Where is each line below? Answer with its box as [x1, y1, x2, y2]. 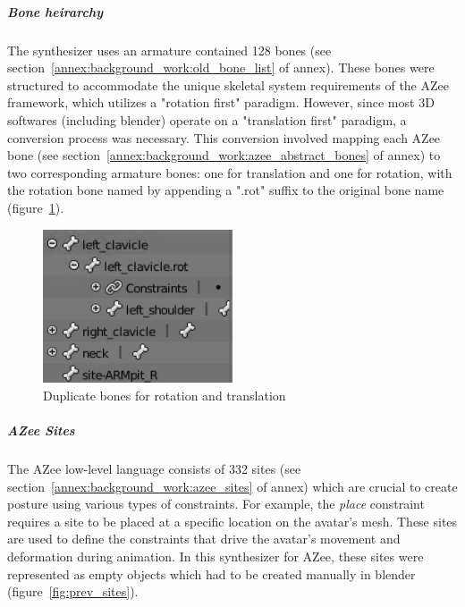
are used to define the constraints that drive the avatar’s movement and [7, 529, 401, 548]
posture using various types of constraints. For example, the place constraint [7, 494, 425, 513]
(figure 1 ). [7, 198, 64, 216]
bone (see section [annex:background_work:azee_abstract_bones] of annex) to [7, 146, 441, 164]
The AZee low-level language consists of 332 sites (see [7, 459, 301, 478]
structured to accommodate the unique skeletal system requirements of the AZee [7, 75, 449, 94]
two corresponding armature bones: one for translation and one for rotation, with [7, 163, 452, 181]
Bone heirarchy [7, 2, 104, 21]
